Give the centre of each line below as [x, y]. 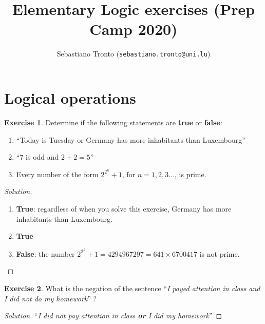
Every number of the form [57, 174]
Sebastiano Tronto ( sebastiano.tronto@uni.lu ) [134, 54]
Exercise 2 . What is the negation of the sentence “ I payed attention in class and [132, 288]
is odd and [42, 157]
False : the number [45, 253]
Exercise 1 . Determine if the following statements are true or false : [113, 122]
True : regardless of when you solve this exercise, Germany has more [124, 208]
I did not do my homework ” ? [51, 298]
